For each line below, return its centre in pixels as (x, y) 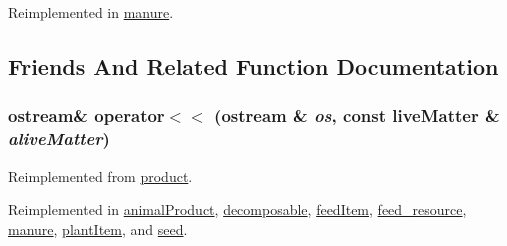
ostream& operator (86, 115)
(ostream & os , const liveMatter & (357, 115)
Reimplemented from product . (100, 175)
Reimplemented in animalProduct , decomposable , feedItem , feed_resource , (237, 209)
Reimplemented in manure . (91, 12)
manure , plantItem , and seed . (98, 228)
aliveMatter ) (59, 138)
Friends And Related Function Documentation (253, 65)
